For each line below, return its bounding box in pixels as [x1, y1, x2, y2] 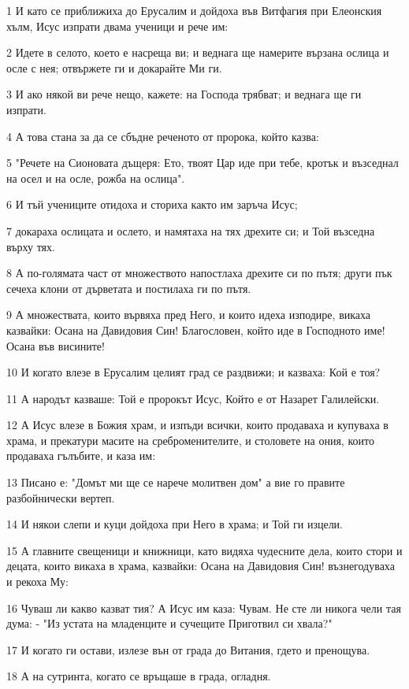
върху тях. [6, 238, 55, 254]
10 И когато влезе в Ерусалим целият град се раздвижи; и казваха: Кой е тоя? [6, 364, 381, 380]
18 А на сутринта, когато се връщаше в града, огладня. [6, 668, 271, 684]
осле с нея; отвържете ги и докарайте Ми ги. [6, 59, 222, 76]
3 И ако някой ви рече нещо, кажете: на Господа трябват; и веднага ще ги [6, 86, 362, 102]
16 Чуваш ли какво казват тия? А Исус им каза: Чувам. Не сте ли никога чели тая [6, 599, 401, 616]
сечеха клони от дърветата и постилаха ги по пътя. [6, 280, 251, 296]
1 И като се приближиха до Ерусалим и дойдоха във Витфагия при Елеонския [6, 2, 382, 18]
